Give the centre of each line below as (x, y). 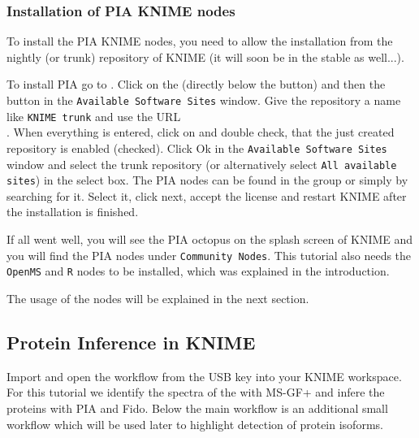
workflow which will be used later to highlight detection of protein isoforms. (195, 424)
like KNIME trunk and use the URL (94, 116)
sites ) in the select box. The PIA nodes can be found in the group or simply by (207, 180)
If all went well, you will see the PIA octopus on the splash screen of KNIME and (210, 239)
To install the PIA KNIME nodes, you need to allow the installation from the (200, 41)
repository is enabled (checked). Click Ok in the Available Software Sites (197, 147)
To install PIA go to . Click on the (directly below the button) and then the (196, 84)
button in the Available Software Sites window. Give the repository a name (204, 100)
